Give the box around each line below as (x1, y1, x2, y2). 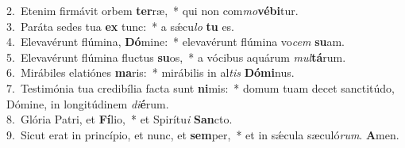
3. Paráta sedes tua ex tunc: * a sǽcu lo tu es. (6, 17, 235, 34)
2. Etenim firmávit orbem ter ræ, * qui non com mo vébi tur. (6, 2, 299, 18)
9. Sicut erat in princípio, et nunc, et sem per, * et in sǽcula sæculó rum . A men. (6, 126, 399, 142)
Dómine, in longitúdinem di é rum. (6, 95, 169, 112)
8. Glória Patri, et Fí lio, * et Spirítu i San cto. (6, 111, 233, 127)
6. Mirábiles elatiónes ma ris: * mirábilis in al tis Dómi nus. (6, 64, 295, 81)
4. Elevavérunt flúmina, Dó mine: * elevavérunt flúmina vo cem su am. (6, 33, 345, 50)
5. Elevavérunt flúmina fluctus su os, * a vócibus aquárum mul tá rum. (6, 48, 346, 65)
